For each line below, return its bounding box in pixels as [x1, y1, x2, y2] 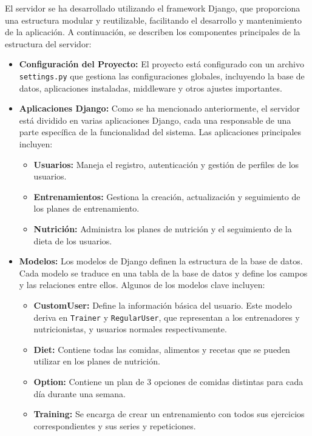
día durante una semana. [33, 387, 126, 400]
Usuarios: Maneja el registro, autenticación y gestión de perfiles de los [33, 158, 299, 170]
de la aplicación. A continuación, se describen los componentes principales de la [5, 25, 300, 38]
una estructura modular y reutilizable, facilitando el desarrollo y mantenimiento [5, 13, 302, 26]
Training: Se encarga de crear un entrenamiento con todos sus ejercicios [33, 407, 305, 420]
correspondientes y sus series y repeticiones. [33, 419, 196, 432]
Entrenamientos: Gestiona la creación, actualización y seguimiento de [33, 190, 300, 203]
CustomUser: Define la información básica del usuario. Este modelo [33, 298, 292, 311]
